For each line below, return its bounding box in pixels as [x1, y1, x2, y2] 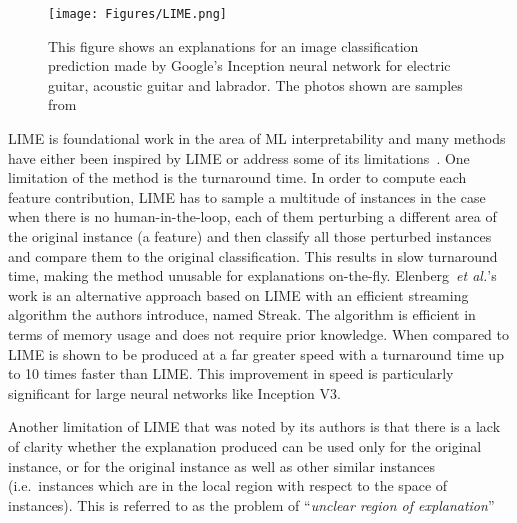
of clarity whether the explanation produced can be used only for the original [8, 435, 482, 456]
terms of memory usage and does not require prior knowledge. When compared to [8, 323, 509, 344]
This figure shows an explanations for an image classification [48, 35, 419, 56]
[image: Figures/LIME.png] [48, 7, 227, 21]
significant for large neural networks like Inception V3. [8, 382, 341, 403]
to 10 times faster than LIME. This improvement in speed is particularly [8, 363, 454, 384]
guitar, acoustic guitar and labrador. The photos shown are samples [48, 74, 463, 95]
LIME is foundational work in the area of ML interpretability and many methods [8, 128, 506, 149]
